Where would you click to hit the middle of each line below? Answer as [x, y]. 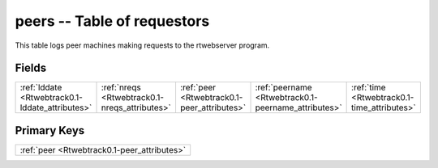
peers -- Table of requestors [112, 21]
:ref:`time [369, 87]
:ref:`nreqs [121, 87]
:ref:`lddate [41, 87]
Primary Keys [50, 130]
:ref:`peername [283, 87]
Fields [31, 68]
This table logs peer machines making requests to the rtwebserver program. [142, 45]
